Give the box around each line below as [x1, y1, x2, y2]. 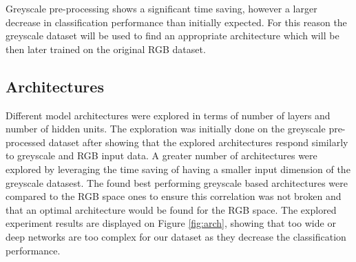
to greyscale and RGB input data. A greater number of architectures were [6, 148, 317, 163]
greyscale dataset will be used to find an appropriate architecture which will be [6, 28, 339, 43]
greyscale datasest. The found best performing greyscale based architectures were [6, 175, 348, 190]
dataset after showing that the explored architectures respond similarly [48, 134, 348, 149]
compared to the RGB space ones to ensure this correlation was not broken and [6, 189, 342, 203]
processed [6, 134, 46, 149]
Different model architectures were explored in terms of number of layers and [6, 108, 331, 122]
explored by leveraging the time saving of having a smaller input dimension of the [6, 161, 350, 176]
